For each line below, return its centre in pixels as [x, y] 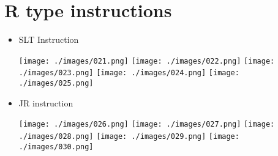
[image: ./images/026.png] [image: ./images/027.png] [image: [147, 124]
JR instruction [46, 102]
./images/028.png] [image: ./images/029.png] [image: [129, 136]
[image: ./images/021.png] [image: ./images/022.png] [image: [147, 61]
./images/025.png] [56, 84]
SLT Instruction [49, 39]
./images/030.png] [56, 147]
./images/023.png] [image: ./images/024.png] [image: [129, 73]
